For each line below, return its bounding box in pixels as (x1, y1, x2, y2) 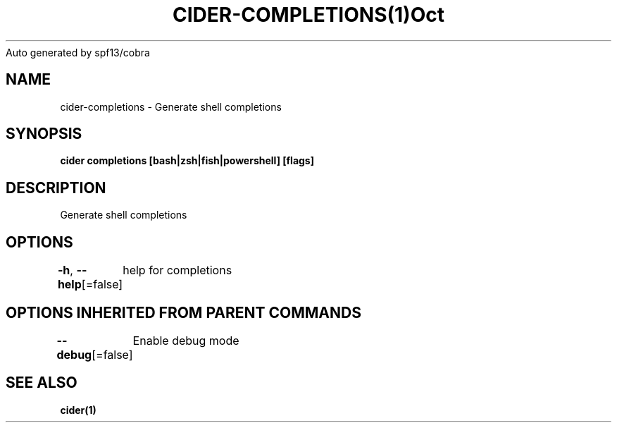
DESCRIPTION (6, 178, 106, 197)
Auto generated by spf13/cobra (6, 46, 150, 59)
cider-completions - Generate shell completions (60, 100, 282, 113)
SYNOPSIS (6, 125, 82, 143)
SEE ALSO (6, 374, 77, 392)
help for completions (123, 263, 232, 278)
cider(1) (60, 403, 96, 416)
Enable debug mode (132, 333, 239, 348)
